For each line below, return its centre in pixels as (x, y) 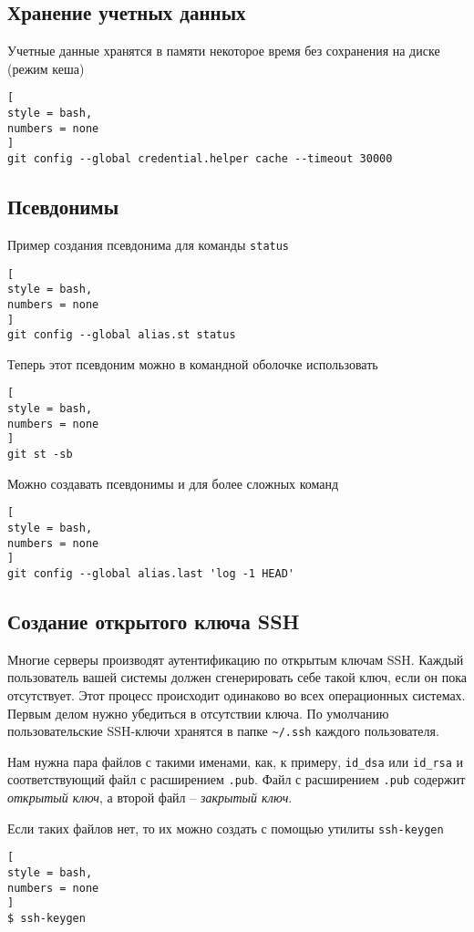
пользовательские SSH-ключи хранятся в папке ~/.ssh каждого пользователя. (223, 731)
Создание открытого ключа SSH (154, 621)
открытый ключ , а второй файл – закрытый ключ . (150, 797)
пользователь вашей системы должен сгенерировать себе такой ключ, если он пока (237, 677)
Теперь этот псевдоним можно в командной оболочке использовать (193, 363)
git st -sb (40, 455)
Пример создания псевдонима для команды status (149, 244)
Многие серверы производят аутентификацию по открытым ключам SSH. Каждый (236, 659)
